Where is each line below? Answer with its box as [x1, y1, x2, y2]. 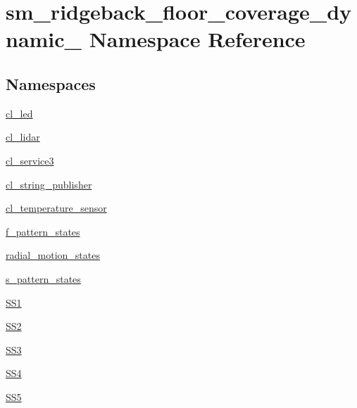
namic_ [6, 25, 82, 53]
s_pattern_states [6, 271, 81, 286]
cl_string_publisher [6, 177, 92, 191]
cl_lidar [6, 129, 40, 144]
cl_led [6, 106, 33, 120]
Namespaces [6, 72, 96, 94]
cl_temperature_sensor [6, 200, 107, 215]
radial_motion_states [6, 248, 100, 262]
